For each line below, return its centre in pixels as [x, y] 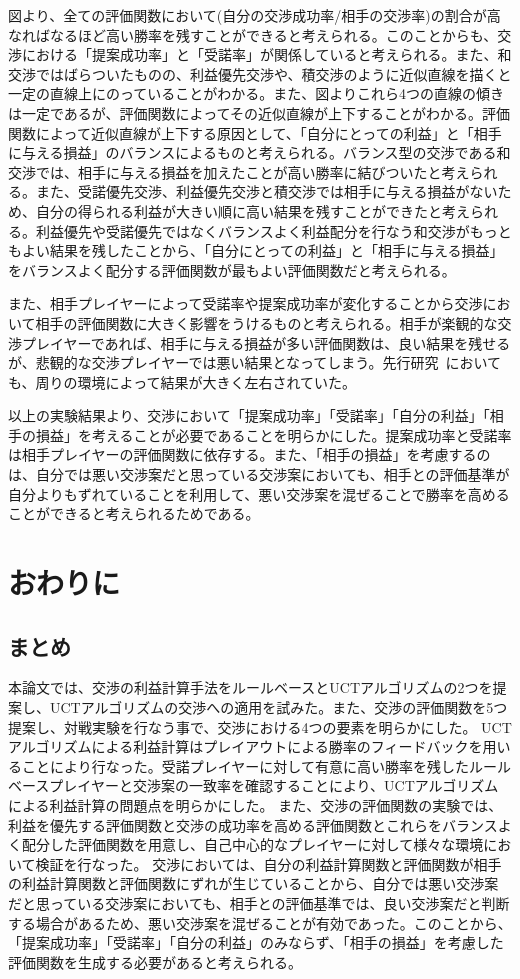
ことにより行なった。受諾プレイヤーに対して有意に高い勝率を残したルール [266, 765]
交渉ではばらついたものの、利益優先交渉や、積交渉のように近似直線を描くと [260, 73]
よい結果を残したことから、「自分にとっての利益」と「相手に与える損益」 [262, 250]
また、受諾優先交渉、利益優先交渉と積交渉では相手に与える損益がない [266, 191]
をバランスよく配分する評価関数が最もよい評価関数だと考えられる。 [232, 269]
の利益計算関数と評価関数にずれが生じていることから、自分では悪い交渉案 [253, 883]
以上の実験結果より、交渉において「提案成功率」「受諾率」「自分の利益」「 [249, 415]
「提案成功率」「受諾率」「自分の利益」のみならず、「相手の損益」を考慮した [256, 942]
